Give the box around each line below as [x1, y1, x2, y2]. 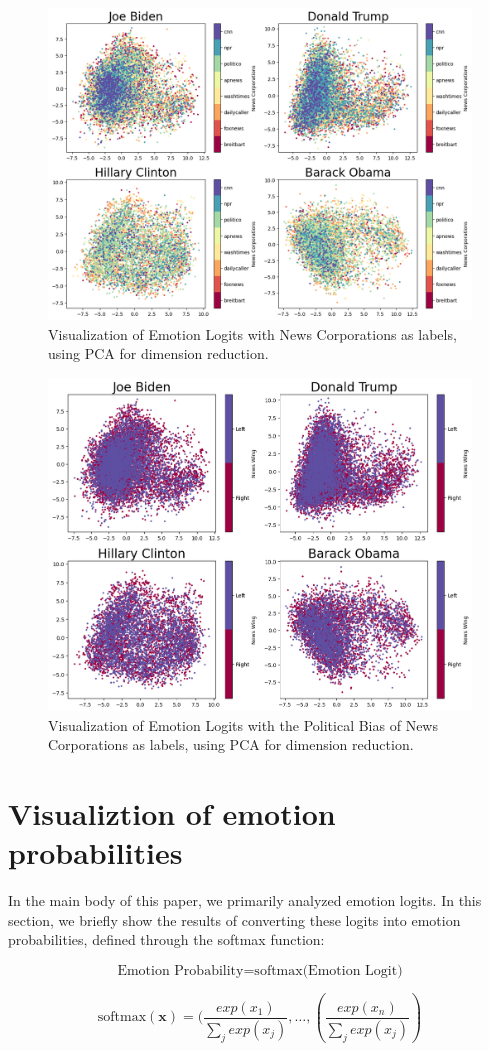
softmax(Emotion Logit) [254, 964, 403, 979]
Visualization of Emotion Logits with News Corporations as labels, [48, 323, 457, 344]
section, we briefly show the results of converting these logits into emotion [8, 909, 461, 930]
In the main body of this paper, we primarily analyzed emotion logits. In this [8, 890, 482, 911]
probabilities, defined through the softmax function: [8, 929, 325, 950]
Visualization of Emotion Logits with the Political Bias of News [48, 714, 438, 735]
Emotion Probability [117, 964, 244, 979]
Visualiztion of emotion [8, 793, 336, 834]
